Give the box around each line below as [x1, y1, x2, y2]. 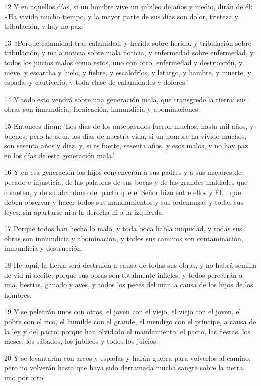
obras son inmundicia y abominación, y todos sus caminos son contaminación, [4, 233, 243, 243]
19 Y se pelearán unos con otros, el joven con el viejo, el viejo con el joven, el [4, 306, 241, 317]
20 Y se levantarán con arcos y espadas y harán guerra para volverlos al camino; [4, 352, 251, 363]
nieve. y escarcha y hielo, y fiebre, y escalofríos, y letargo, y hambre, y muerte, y [4, 67, 251, 77]
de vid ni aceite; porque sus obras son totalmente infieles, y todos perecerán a [4, 269, 243, 280]
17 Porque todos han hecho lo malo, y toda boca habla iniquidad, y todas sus [4, 223, 242, 234]
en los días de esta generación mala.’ [4, 150, 115, 160]
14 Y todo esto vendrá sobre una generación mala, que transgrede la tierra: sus [4, 93, 247, 104]
